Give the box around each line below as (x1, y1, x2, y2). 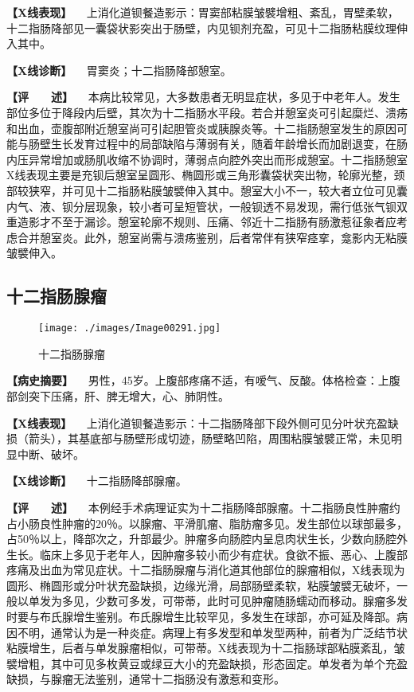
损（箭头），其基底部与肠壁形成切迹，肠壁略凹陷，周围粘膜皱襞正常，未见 (6, 430, 391, 447)
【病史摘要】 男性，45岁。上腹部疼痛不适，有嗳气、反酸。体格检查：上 (6, 372, 389, 389)
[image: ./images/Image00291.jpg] (38, 323, 221, 334)
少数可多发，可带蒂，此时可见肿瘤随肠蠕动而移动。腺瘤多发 (95, 592, 408, 609)
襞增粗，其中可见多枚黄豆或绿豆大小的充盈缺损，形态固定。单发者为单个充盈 (6, 655, 408, 671)
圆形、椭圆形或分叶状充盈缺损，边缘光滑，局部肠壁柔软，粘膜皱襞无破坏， (6, 577, 396, 593)
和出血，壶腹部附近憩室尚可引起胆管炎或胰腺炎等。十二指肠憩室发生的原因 (6, 119, 396, 136)
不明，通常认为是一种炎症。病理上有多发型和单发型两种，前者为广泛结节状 (17, 624, 408, 640)
